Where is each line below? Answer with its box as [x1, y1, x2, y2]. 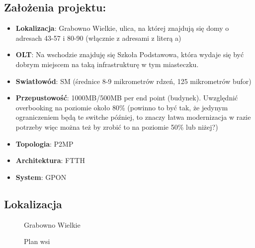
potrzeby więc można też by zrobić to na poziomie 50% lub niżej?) [15, 121, 218, 132]
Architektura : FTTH [15, 155, 85, 165]
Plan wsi [24, 236, 50, 247]
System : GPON [15, 171, 67, 182]
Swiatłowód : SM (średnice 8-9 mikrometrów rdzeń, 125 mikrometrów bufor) [15, 76, 252, 86]
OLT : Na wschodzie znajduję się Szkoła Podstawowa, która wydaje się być [15, 49, 244, 60]
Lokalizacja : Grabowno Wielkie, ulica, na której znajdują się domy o [15, 23, 229, 33]
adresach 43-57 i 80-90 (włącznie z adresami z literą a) [15, 32, 181, 43]
